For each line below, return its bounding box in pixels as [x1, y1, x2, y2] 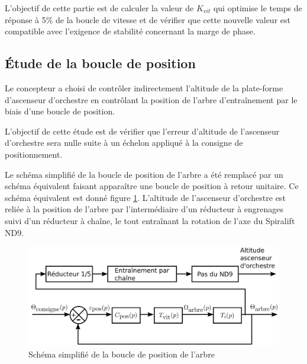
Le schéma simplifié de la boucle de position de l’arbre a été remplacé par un [5, 168, 283, 180]
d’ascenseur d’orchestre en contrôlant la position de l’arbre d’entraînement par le [5, 93, 298, 106]
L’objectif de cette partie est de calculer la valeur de [5, 2, 194, 14]
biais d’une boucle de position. [5, 105, 115, 117]
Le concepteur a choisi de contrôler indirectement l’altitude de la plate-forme [5, 81, 283, 94]
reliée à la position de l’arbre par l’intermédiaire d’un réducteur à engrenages [5, 203, 284, 215]
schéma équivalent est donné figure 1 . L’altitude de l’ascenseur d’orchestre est [5, 191, 286, 203]
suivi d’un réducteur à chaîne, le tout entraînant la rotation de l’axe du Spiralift [5, 214, 295, 226]
